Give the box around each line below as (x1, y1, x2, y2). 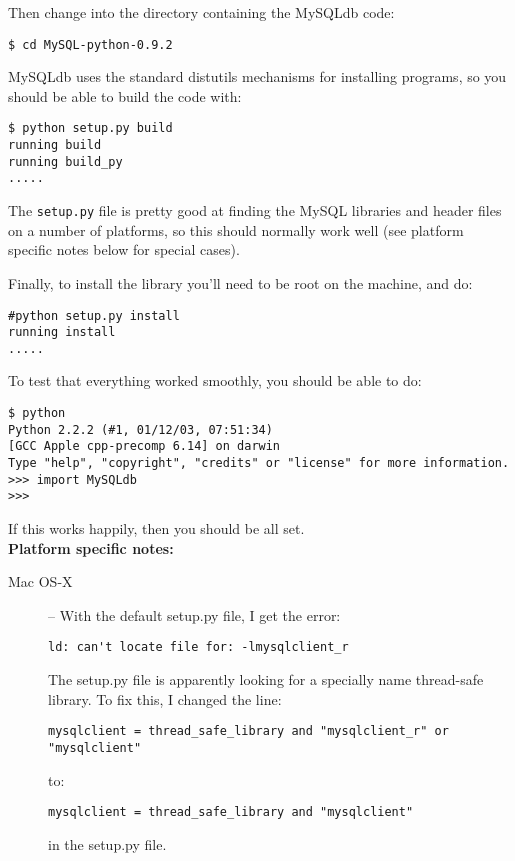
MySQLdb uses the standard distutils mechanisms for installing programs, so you (8, 66, 507, 87)
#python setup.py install (8, 308, 180, 323)
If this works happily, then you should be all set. (8, 518, 305, 538)
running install (8, 325, 116, 340)
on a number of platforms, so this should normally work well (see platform (8, 219, 464, 240)
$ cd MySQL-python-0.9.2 (8, 37, 173, 52)
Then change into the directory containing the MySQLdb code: (8, 2, 395, 22)
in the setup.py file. (48, 833, 167, 854)
